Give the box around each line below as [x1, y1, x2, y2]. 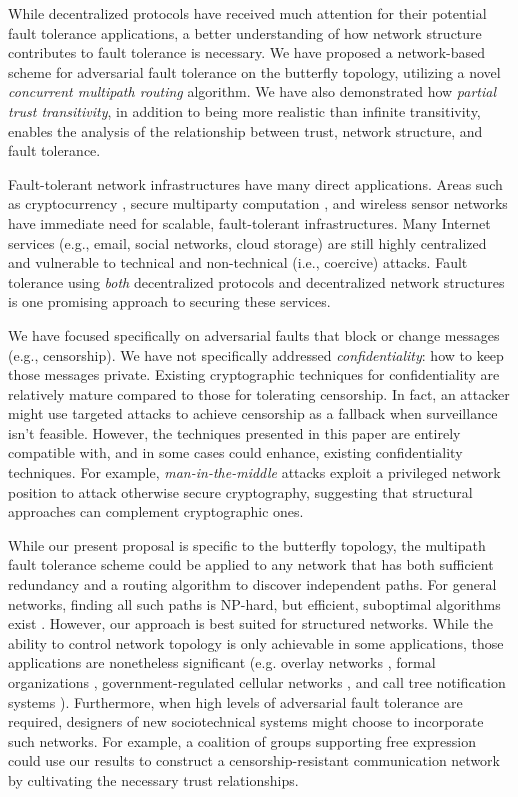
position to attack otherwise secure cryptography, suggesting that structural [8, 481, 473, 502]
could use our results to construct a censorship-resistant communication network [8, 750, 500, 771]
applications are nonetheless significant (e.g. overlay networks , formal [8, 652, 436, 673]
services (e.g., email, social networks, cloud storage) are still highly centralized [8, 232, 487, 253]
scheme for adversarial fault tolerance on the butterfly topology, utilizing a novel [8, 61, 501, 82]
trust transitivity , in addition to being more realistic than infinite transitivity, [8, 100, 481, 121]
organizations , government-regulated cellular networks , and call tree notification [8, 672, 506, 692]
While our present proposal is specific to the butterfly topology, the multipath [8, 534, 486, 555]
